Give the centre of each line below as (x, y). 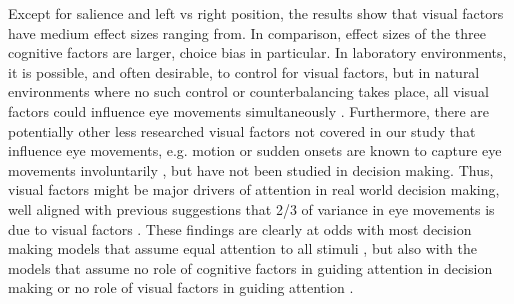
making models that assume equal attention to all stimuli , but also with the (242, 248)
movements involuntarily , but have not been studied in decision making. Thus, (251, 169)
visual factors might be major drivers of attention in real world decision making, (254, 189)
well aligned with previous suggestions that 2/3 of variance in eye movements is (251, 208)
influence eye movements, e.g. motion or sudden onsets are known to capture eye (255, 150)
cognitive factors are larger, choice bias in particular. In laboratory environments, (257, 52)
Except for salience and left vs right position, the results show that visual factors (256, 13)
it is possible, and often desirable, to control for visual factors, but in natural (244, 71)
